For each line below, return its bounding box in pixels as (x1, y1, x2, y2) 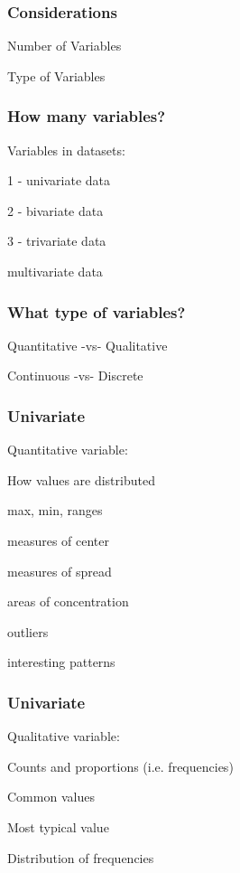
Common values (7, 787, 95, 806)
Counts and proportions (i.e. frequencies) (7, 756, 234, 775)
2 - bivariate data (7, 201, 104, 220)
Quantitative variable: (7, 440, 128, 459)
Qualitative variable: (7, 727, 120, 746)
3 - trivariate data (7, 231, 106, 250)
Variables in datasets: (7, 140, 125, 159)
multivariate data (7, 262, 103, 280)
